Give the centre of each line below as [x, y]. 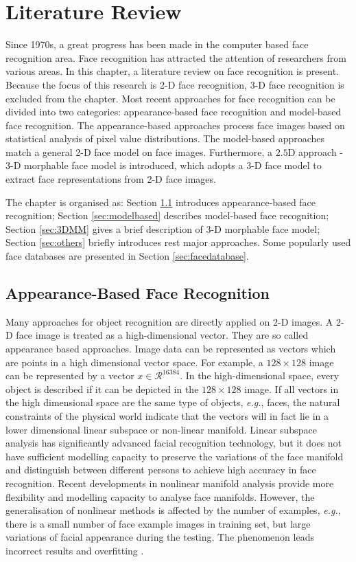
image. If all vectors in [292, 389]
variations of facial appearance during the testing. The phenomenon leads [160, 537]
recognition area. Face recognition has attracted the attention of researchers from [176, 57]
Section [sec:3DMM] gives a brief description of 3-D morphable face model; [163, 228]
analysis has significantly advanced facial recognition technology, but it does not [174, 443]
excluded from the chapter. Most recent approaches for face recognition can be [170, 98]
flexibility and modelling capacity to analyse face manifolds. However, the [160, 496]
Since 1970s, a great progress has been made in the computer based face [157, 44]
